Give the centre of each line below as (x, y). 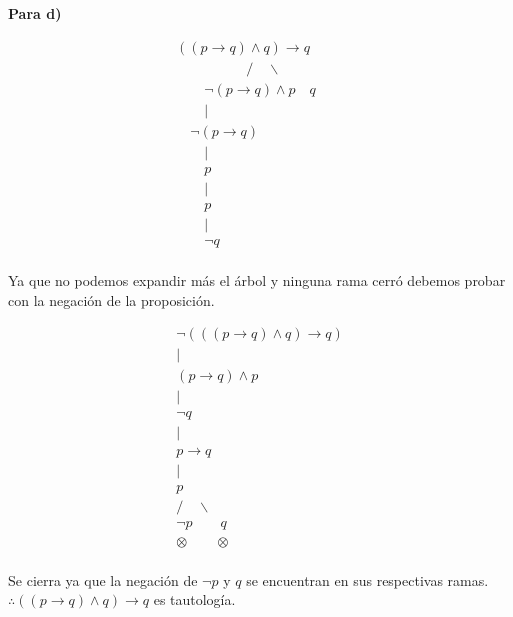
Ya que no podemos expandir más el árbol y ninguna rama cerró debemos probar (257, 279)
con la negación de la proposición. (111, 299)
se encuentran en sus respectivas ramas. (367, 579)
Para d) (35, 13)
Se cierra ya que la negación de (103, 579)
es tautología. (194, 599)
